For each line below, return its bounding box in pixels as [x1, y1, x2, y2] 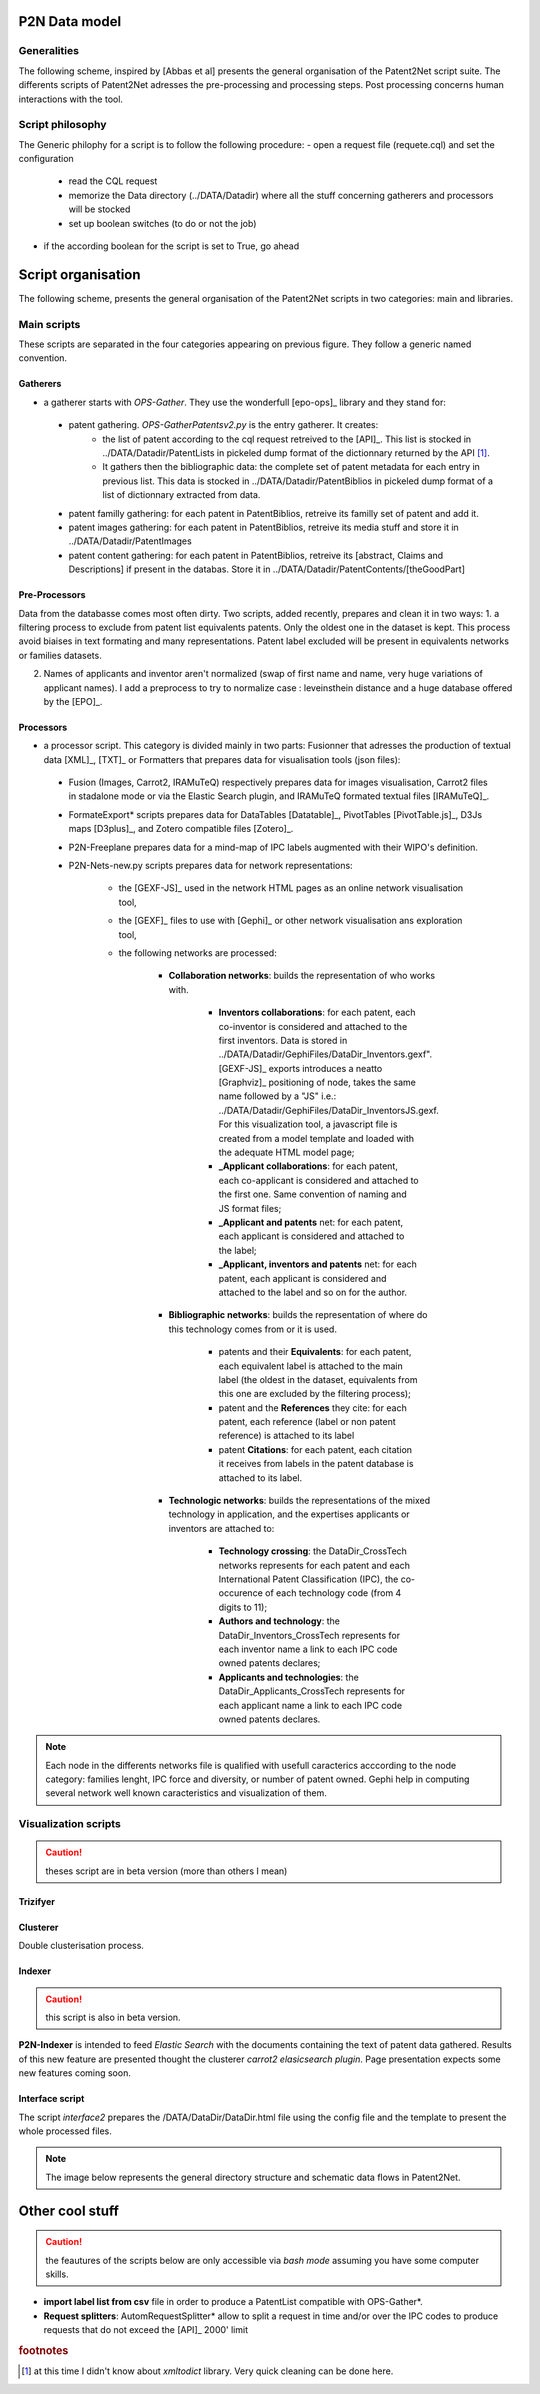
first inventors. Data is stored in [218, 1034, 348, 1046]
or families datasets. [18, 649, 102, 661]
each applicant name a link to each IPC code [218, 1699, 403, 1711]
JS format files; [218, 1202, 282, 1214]
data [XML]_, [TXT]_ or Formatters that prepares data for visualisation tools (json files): [43, 753, 401, 765]
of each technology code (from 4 [265, 1587, 402, 1599]
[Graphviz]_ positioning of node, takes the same [218, 1076, 417, 1089]
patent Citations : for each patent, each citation [218, 1443, 413, 1455]
